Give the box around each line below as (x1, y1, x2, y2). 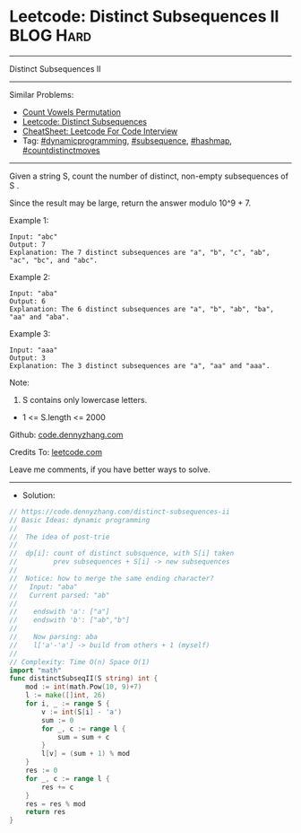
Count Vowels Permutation (21, 106, 121, 118)
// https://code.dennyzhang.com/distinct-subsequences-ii (9, 507, 230, 516)
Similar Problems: (9, 89, 74, 100)
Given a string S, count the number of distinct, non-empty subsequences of (9, 171, 289, 181)
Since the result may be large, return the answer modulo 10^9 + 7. (9, 197, 252, 208)
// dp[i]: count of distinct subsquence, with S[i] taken (9, 549, 235, 558)
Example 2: (9, 271, 51, 282)
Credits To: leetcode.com (9, 446, 103, 457)
